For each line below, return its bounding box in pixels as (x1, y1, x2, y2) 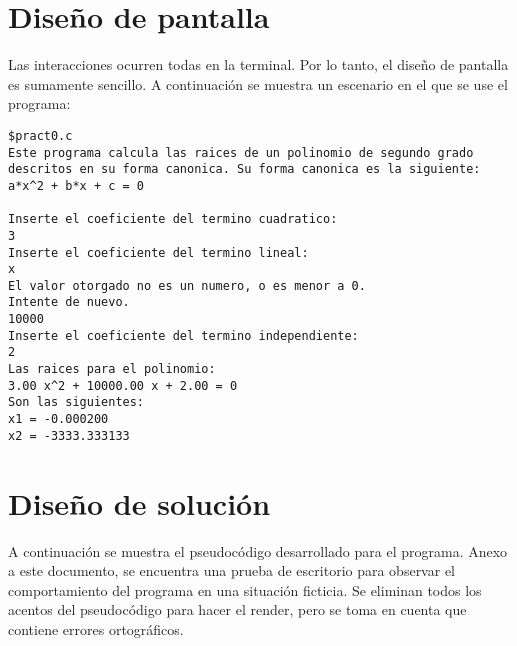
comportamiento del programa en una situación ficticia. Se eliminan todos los (8, 579, 482, 600)
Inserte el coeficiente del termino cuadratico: (8, 212, 338, 227)
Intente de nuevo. (8, 295, 130, 310)
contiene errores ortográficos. (8, 618, 184, 639)
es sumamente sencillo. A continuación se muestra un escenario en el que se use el (8, 73, 508, 94)
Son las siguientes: (8, 395, 145, 410)
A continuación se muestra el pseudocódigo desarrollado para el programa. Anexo (8, 540, 508, 561)
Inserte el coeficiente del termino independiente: (8, 328, 359, 343)
